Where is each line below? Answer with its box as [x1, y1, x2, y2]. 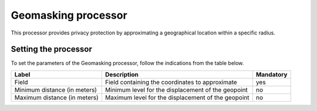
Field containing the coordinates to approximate [104, 78, 237, 86]
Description [104, 70, 139, 78]
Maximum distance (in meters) [14, 93, 99, 102]
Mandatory [255, 70, 288, 78]
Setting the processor [11, 44, 92, 54]
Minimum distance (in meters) [14, 85, 97, 93]
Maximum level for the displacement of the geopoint [104, 93, 249, 102]
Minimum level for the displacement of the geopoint [104, 85, 248, 93]
